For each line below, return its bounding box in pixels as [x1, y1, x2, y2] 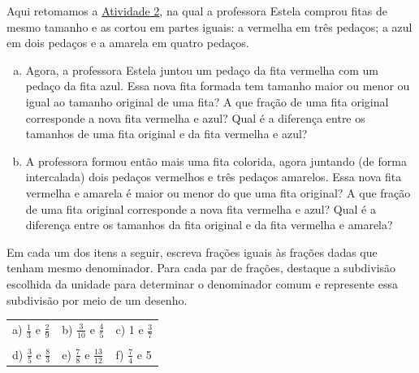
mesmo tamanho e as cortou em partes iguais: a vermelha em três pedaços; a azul [6, 18, 413, 35]
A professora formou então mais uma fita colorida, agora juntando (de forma [25, 152, 407, 169]
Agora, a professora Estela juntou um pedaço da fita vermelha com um [25, 61, 378, 78]
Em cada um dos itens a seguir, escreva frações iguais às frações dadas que [6, 243, 378, 260]
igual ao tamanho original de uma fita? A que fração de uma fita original [25, 93, 389, 110]
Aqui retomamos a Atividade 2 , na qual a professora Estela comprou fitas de [6, 2, 387, 19]
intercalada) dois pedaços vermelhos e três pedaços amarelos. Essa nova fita [25, 168, 402, 185]
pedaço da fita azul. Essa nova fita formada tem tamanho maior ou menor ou [25, 77, 410, 94]
